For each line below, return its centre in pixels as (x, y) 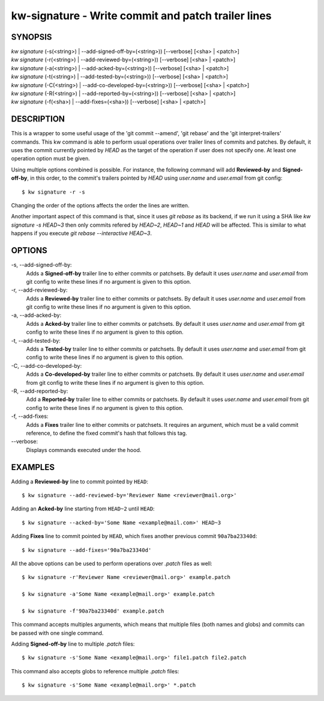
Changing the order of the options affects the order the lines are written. (100, 206)
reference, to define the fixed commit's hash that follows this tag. (106, 433)
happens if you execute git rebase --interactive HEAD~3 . (82, 233)
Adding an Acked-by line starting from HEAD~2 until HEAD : (83, 509)
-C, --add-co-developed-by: (46, 366)
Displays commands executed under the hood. (84, 450)
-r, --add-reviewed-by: (39, 290)
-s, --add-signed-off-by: (41, 265)
